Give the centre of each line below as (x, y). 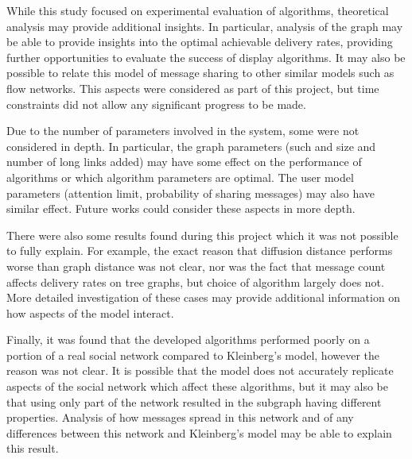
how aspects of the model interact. (90, 312)
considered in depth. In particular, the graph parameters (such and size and (191, 146)
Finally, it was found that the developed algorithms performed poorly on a (188, 339)
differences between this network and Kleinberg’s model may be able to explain (199, 432)
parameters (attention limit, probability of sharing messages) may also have (190, 193)
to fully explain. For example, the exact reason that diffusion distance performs (200, 251)
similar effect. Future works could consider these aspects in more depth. (181, 208)
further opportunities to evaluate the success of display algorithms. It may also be (206, 57)
